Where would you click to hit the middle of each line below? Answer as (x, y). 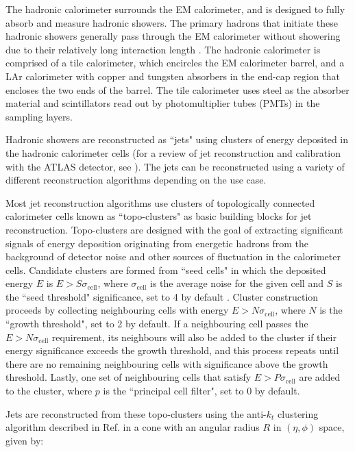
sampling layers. (39, 116)
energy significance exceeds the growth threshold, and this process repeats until (172, 350)
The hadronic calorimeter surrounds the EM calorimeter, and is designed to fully (175, 9)
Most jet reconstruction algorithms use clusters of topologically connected (160, 202)
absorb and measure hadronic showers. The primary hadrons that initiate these (172, 22)
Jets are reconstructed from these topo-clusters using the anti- (136, 413)
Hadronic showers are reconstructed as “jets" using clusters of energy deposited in (177, 139)
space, (332, 427)
